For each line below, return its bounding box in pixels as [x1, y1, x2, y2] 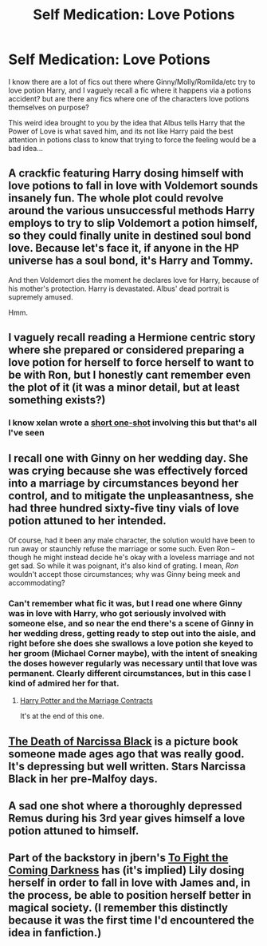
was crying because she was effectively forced [8, 464, 249, 478]
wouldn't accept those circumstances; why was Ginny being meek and [8, 569, 241, 578]
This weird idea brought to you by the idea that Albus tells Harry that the [8, 117, 245, 127]
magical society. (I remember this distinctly [8, 901, 229, 915]
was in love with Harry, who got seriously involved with [8, 607, 226, 618]
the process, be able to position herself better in [8, 888, 252, 902]
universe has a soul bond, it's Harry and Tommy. [8, 254, 253, 268]
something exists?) [8, 393, 106, 407]
